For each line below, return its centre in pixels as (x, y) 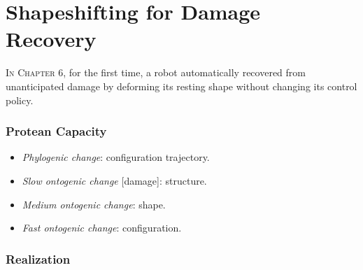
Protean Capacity (56, 131)
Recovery (51, 39)
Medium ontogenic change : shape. (94, 204)
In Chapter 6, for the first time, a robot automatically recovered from (156, 72)
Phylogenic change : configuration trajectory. (116, 157)
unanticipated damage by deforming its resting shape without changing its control (181, 86)
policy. (20, 100)
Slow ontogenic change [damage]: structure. (114, 180)
